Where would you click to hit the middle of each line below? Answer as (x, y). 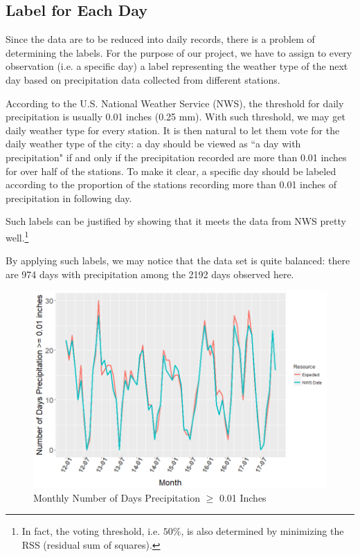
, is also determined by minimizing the (262, 531)
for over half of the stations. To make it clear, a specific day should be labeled (171, 171)
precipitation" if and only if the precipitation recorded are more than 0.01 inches (176, 157)
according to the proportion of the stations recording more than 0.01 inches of (171, 184)
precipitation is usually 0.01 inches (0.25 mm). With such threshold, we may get (175, 117)
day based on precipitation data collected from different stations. (143, 79)
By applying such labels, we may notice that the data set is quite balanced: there (178, 261)
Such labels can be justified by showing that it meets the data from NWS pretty (176, 221)
